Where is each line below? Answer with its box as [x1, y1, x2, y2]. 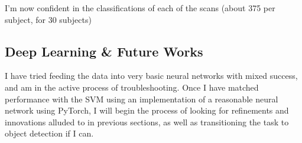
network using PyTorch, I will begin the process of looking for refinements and [5, 104, 289, 117]
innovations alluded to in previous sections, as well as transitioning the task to [5, 115, 289, 128]
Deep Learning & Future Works [5, 42, 203, 60]
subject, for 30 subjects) [5, 13, 92, 25]
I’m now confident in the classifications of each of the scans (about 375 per [5, 2, 275, 14]
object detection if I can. [5, 127, 94, 139]
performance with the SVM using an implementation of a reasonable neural [5, 92, 278, 105]
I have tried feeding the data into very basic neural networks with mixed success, [5, 69, 298, 82]
